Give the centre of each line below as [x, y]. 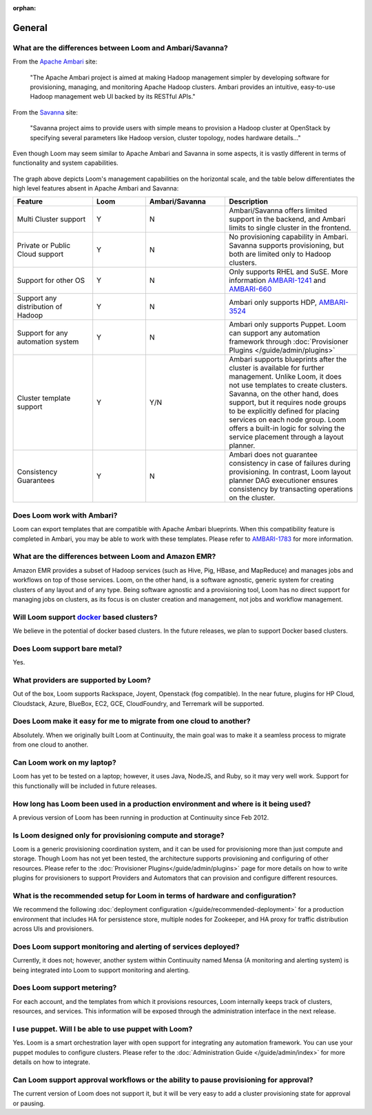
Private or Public [44, 246]
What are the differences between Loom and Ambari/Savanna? [121, 48]
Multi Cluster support [51, 219]
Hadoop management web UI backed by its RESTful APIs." [113, 97]
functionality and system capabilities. [65, 163]
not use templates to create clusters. [288, 385]
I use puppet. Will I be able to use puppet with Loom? [103, 1029]
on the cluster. [252, 498]
